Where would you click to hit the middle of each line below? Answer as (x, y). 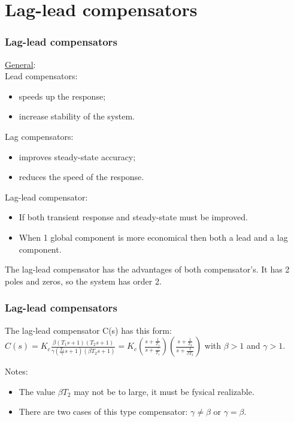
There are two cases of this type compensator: (103, 411)
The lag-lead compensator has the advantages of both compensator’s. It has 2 (147, 269)
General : (20, 64)
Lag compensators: (39, 136)
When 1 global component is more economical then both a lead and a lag (153, 237)
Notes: (16, 371)
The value (37, 391)
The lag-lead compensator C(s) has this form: (88, 330)
